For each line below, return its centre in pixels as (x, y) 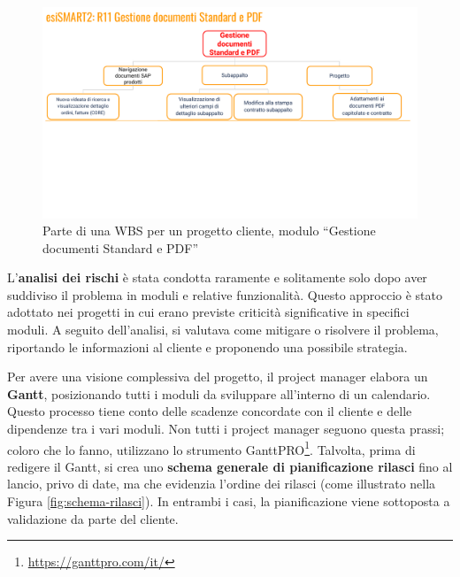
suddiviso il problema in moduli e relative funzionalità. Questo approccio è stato (225, 294)
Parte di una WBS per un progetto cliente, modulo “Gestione (209, 231)
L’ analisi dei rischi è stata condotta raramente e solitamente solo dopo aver (217, 277)
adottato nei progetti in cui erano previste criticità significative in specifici (208, 312)
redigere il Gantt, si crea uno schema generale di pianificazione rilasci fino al (230, 466)
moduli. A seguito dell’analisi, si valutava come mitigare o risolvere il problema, (223, 330)
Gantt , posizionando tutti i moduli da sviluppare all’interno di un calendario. (219, 393)
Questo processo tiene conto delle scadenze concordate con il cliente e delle (210, 411)
